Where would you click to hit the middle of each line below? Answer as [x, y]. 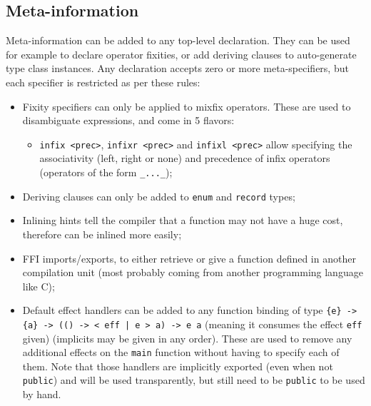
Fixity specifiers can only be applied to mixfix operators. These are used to [187, 106]
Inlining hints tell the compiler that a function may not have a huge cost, [183, 220]
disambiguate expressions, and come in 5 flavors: [128, 120]
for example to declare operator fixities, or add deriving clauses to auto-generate [181, 54]
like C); [39, 286]
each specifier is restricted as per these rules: [103, 82]
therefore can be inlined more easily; [102, 234]
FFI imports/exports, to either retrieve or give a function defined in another [189, 258]
